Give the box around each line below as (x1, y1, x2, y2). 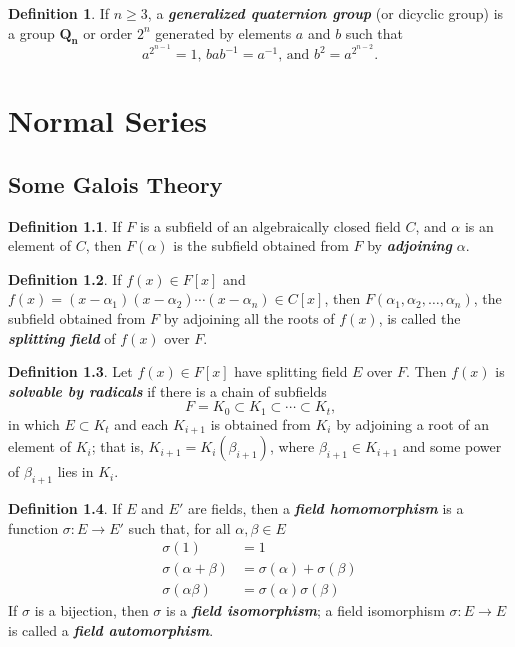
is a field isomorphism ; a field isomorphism (166, 600, 445, 621)
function (8, 517, 59, 538)
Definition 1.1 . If (8, 215, 122, 236)
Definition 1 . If (8, 3, 110, 23)
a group (8, 22, 55, 43)
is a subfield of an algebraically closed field (139, 215, 401, 236)
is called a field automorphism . (8, 619, 214, 640)
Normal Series (8, 100, 208, 141)
